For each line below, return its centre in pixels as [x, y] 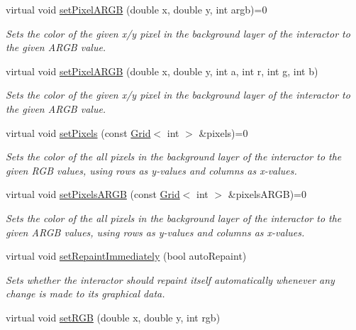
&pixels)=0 [223, 132]
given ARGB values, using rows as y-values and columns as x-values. [155, 232]
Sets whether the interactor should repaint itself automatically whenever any [170, 279]
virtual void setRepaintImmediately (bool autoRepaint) [126, 256]
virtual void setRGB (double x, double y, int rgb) [113, 317]
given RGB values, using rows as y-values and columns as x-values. [151, 170]
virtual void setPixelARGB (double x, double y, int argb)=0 [137, 9]
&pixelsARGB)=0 [267, 194]
